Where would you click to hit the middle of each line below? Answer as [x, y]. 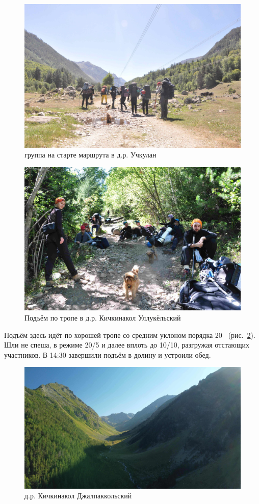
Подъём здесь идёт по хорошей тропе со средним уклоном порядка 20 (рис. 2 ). [130, 335]
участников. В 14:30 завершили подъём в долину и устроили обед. [108, 354]
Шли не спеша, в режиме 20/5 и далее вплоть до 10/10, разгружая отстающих [127, 345]
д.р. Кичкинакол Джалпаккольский [78, 496]
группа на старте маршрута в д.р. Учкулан [90, 155]
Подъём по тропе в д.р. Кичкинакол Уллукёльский [103, 317]
